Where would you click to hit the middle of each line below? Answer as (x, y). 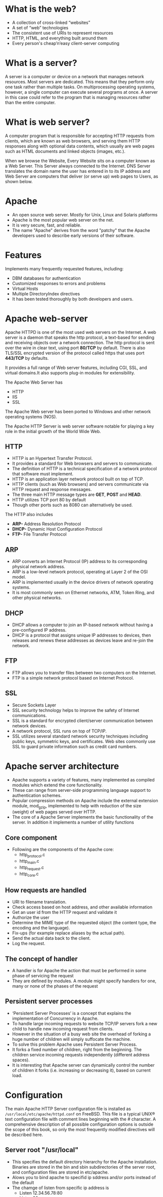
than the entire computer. (30, 102)
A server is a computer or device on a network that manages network (75, 76)
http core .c (29, 874)
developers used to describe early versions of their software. (73, 235)
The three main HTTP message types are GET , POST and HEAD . (77, 495)
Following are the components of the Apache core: (63, 849)
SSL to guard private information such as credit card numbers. (74, 746)
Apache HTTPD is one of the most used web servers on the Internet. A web (81, 332)
